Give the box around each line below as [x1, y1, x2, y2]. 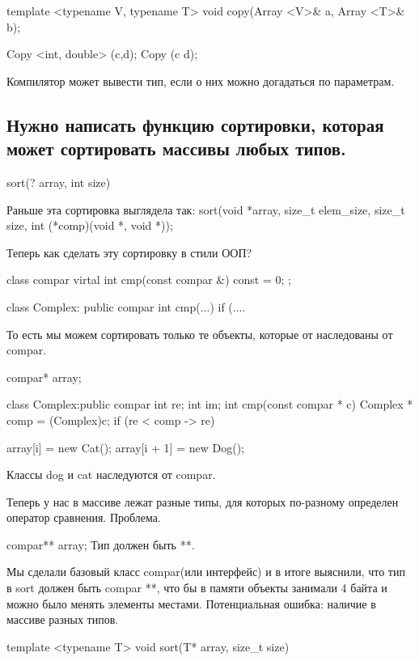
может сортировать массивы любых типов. [6, 136, 346, 161]
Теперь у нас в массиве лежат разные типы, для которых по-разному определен [6, 493, 399, 510]
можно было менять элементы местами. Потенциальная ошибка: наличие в [6, 595, 376, 612]
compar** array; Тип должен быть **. [6, 536, 195, 553]
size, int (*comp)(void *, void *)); [6, 217, 173, 234]
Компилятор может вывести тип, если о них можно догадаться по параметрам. [6, 72, 395, 89]
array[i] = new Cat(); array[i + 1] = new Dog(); [6, 439, 244, 455]
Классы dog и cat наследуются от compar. [6, 466, 216, 483]
